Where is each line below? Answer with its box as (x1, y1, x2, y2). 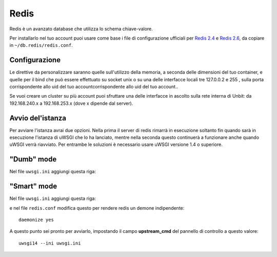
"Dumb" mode (9, 155, 57, 164)
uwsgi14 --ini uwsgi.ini (18, 240, 81, 246)
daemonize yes (18, 217, 54, 223)
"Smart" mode (9, 182, 57, 191)
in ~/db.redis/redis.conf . (9, 42, 73, 48)
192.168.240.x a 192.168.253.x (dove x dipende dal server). (9, 100, 133, 106)
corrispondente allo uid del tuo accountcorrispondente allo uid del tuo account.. (9, 84, 179, 90)
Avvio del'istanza (9, 114, 67, 122)
